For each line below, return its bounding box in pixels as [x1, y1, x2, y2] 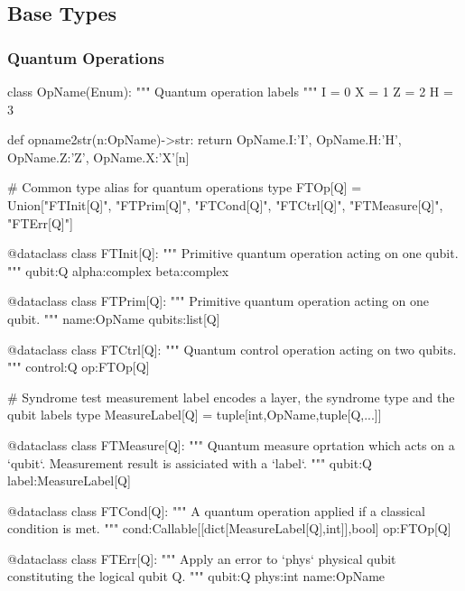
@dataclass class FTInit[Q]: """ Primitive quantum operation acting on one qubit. [7, 244, 459, 263]
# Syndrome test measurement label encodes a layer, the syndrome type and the [7, 387, 455, 406]
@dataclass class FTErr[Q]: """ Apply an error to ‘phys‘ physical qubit [7, 549, 396, 568]
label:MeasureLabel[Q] [7, 471, 131, 490]
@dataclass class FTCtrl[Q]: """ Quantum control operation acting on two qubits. [7, 339, 457, 358]
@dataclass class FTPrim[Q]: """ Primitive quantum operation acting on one [7, 291, 430, 310]
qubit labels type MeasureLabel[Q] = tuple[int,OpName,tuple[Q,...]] [7, 405, 382, 424]
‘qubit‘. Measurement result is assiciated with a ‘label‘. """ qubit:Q [7, 453, 372, 472]
